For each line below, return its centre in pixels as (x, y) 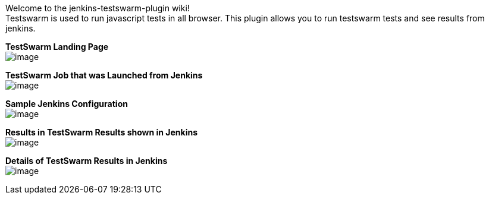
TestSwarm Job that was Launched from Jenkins (104, 75)
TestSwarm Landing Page (57, 47)
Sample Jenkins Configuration (67, 104)
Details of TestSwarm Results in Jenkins (87, 161)
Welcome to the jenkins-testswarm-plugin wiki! (98, 8)
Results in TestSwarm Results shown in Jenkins (102, 132)
